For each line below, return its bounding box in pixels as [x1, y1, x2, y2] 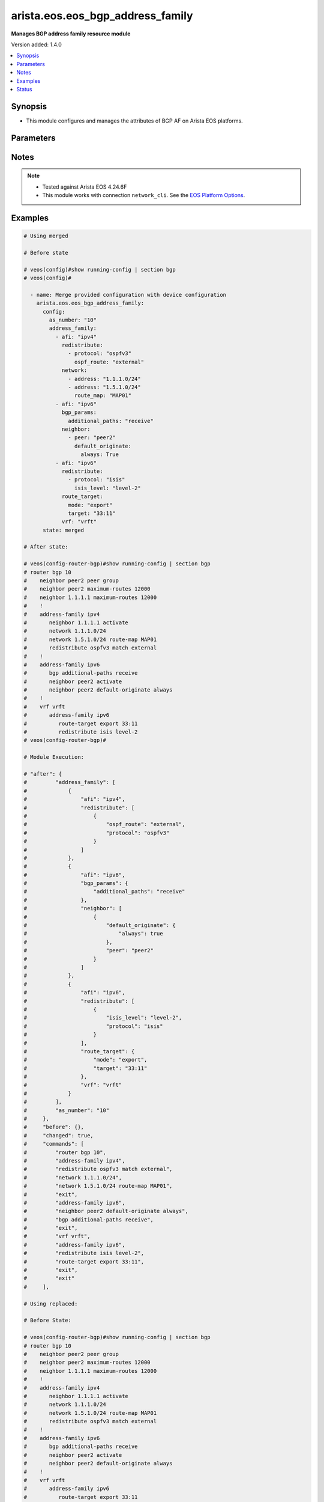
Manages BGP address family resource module [11, 30, 131, 37]
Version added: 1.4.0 [11, 41, 62, 48]
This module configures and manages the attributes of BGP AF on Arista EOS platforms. [26, 117, 243, 124]
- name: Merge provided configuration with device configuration [30, 291, 227, 298]
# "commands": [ [23, 1140, 84, 1148]
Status [16, 85, 32, 93]
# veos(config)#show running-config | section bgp [23, 266, 176, 273]
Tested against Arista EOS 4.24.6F [42, 183, 127, 190]
